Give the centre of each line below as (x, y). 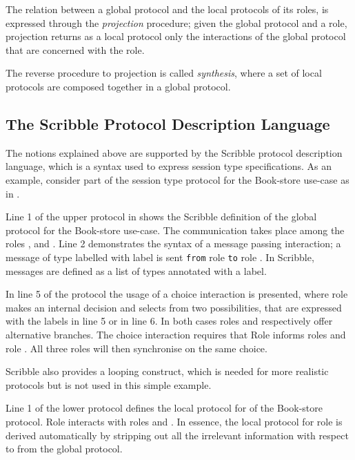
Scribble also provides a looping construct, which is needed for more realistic (167, 371)
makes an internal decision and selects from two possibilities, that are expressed (174, 307)
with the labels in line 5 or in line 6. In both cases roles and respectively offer (169, 321)
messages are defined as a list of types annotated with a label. (136, 270)
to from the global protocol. (64, 449)
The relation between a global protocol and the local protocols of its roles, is (167, 9)
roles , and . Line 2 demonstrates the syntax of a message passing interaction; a (173, 243)
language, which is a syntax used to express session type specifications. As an (169, 166)
